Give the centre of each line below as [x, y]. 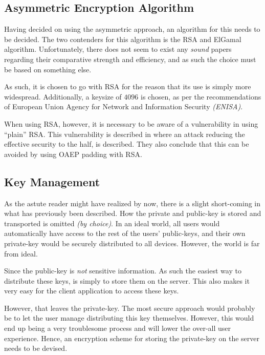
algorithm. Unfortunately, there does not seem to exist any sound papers [118, 49]
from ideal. [21, 253]
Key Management [52, 181]
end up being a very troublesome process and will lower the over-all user [118, 328]
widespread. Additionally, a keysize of [63, 96]
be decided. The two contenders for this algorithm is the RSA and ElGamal [123, 39]
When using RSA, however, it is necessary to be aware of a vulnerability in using [131, 123]
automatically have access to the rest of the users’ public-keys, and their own [125, 233]
